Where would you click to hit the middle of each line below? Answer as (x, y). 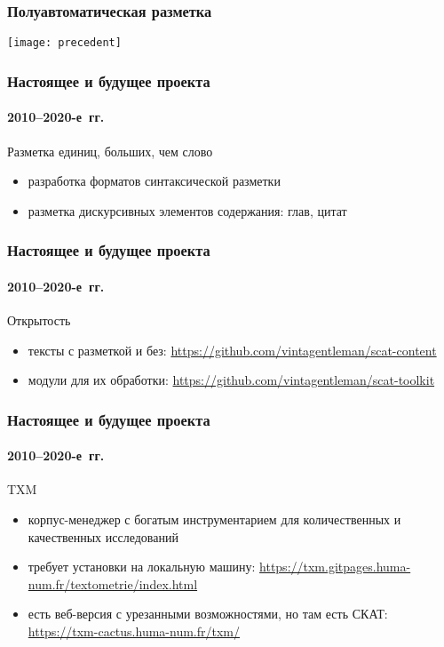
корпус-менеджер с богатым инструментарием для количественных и (214, 519)
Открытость (39, 320)
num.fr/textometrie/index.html (113, 583)
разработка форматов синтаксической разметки (154, 181)
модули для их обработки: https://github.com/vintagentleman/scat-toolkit (231, 380)
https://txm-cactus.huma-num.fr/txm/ (134, 631)
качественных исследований (103, 536)
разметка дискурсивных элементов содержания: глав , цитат (187, 210)
